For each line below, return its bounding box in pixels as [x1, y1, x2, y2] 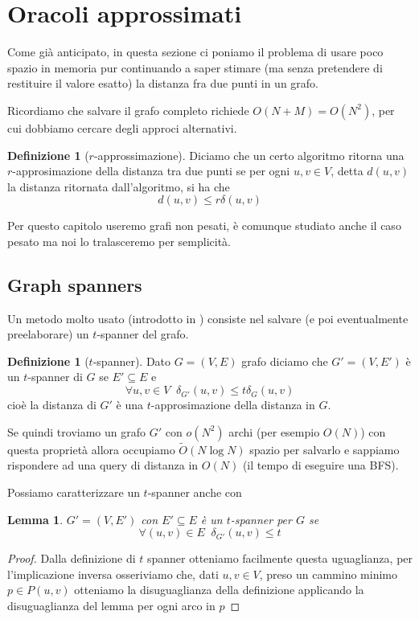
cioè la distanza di [7, 396, 97, 413]
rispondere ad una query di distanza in [7, 457, 199, 473]
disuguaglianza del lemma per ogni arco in [7, 597, 216, 614]
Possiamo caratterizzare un [7, 484, 140, 501]
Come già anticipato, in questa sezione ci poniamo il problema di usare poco [7, 43, 384, 60]
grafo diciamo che [241, 352, 328, 369]
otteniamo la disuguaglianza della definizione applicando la [74, 581, 364, 598]
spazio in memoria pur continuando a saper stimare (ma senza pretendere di [7, 59, 383, 76]
